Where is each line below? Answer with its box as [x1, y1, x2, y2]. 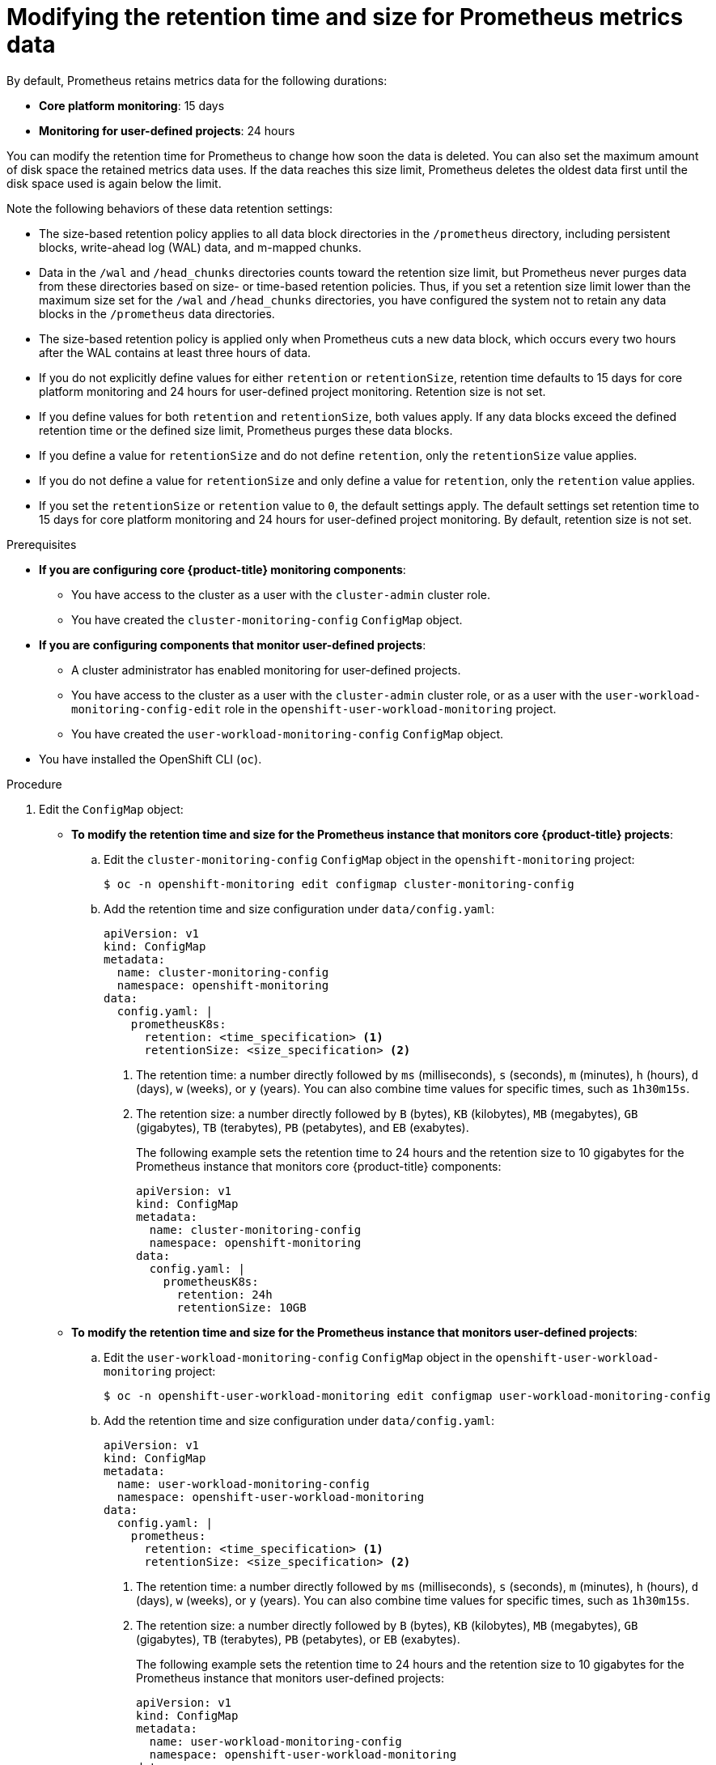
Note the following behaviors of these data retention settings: [6, 201, 333, 215]
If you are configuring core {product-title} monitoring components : [39, 562, 406, 576]
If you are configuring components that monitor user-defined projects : [39, 637, 426, 652]
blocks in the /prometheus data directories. [39, 306, 275, 321]
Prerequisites [6, 537, 77, 551]
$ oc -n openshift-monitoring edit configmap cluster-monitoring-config [104, 877, 574, 891]
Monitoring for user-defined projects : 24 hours [39, 123, 295, 138]
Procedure [6, 776, 62, 791]
